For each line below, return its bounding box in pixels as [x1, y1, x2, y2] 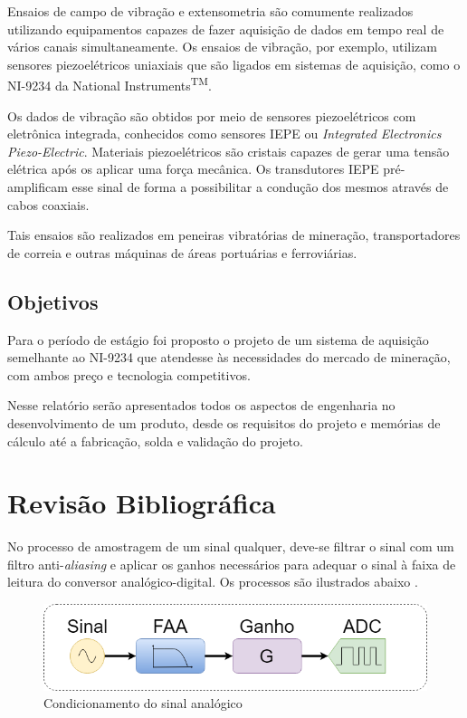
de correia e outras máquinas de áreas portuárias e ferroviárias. [7, 243, 357, 262]
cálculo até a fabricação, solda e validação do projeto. [7, 431, 303, 450]
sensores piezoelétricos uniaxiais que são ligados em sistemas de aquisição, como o [7, 54, 461, 73]
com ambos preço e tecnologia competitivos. [7, 365, 251, 384]
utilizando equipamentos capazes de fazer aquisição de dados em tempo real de [7, 19, 444, 38]
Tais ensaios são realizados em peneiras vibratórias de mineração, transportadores [7, 225, 461, 244]
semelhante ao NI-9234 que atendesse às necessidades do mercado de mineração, [7, 348, 451, 367]
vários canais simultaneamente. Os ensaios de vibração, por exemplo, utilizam [7, 37, 437, 56]
